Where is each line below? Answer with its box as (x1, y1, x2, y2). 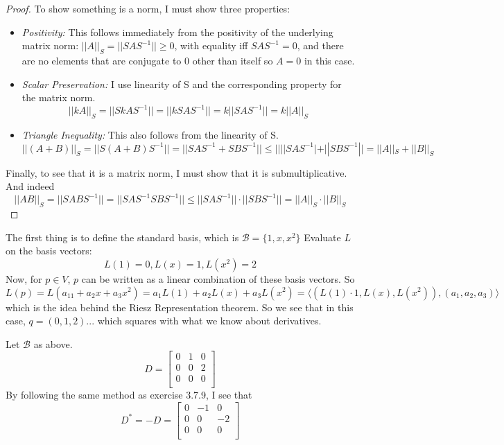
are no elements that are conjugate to (21, 53, 182, 67)
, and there (297, 38, 344, 53)
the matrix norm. (21, 90, 96, 105)
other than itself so (192, 53, 273, 67)
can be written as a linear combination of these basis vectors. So (81, 271, 355, 286)
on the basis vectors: (6, 243, 92, 258)
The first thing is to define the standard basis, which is (6, 229, 239, 244)
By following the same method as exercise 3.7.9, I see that (6, 387, 252, 402)
